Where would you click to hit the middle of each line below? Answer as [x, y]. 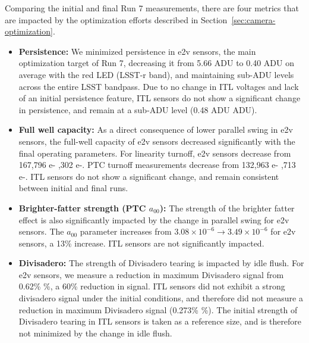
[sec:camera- [253, 19]
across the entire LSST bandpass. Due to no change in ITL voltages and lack [159, 86]
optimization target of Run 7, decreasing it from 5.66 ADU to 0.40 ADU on [156, 63]
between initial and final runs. [73, 188]
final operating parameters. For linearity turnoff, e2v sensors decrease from [155, 153]
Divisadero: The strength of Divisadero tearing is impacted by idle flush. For [161, 263]
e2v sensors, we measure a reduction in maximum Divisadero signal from [151, 274]
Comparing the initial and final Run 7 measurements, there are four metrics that [152, 8]
